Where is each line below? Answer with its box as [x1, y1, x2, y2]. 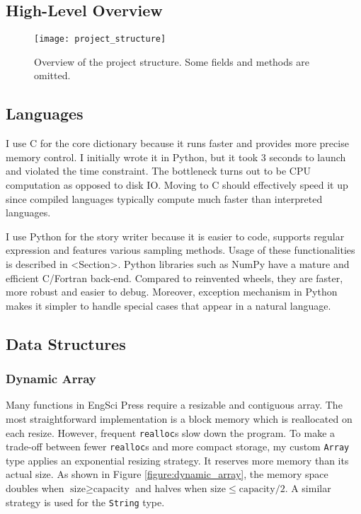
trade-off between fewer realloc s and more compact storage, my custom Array [6, 439, 350, 454]
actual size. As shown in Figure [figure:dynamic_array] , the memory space [6, 467, 328, 481]
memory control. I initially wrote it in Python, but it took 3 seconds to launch [6, 149, 346, 164]
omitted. [34, 68, 71, 83]
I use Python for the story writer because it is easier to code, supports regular [6, 228, 345, 243]
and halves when [135, 481, 207, 496]
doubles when [6, 481, 64, 496]
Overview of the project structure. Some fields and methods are [34, 54, 309, 69]
